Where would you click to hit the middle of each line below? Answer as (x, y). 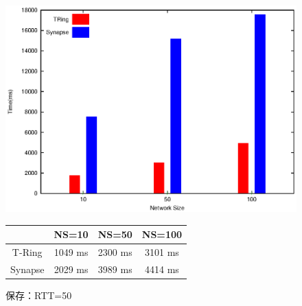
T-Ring (27, 252)
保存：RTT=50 (39, 295)
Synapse (27, 269)
